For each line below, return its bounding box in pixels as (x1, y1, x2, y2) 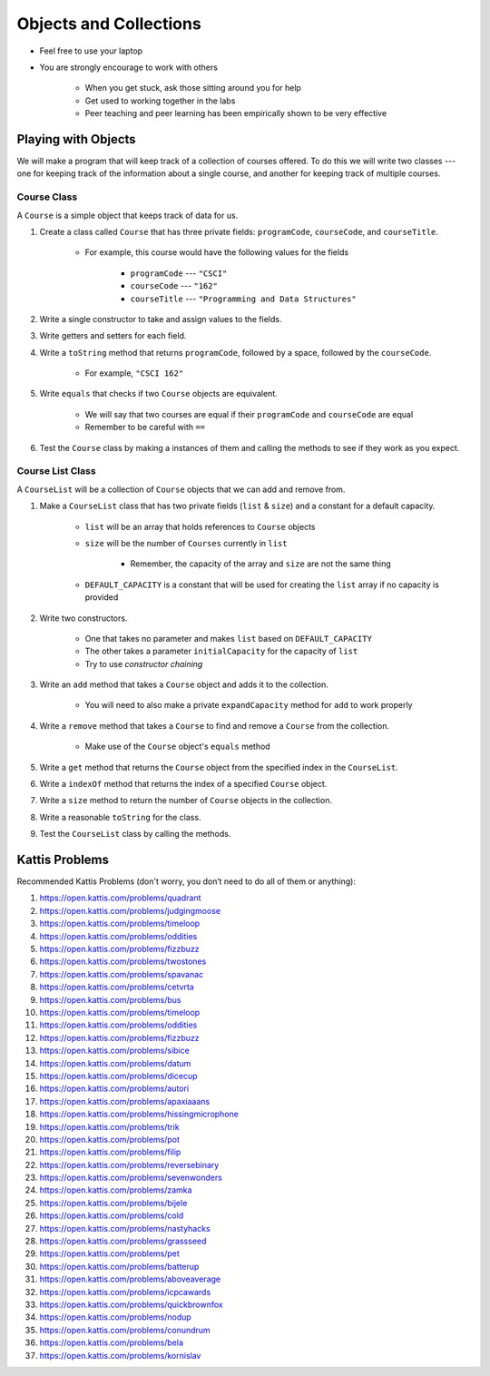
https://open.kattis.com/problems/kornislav (39, 1350, 201, 1361)
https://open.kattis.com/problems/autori (39, 1083, 190, 1094)
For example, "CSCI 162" (84, 368, 184, 378)
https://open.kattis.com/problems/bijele (39, 1197, 188, 1208)
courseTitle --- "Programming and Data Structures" (130, 293, 358, 304)
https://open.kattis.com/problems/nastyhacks (39, 1223, 211, 1233)
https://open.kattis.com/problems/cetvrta (39, 981, 194, 993)
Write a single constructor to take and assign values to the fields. (39, 313, 282, 324)
